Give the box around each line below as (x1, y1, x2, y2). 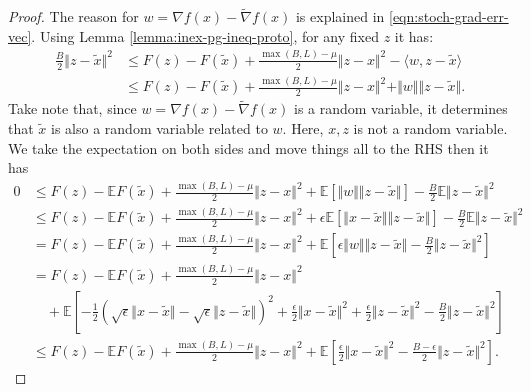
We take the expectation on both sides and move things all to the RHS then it (8, 137, 489, 158)
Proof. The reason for (8, 6, 139, 27)
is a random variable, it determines (293, 98, 508, 119)
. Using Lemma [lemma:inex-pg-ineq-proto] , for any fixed (31, 25, 379, 46)
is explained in (295, 6, 385, 27)
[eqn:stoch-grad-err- (389, 6, 509, 27)
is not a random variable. (353, 117, 508, 138)
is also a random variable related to (51, 117, 268, 138)
